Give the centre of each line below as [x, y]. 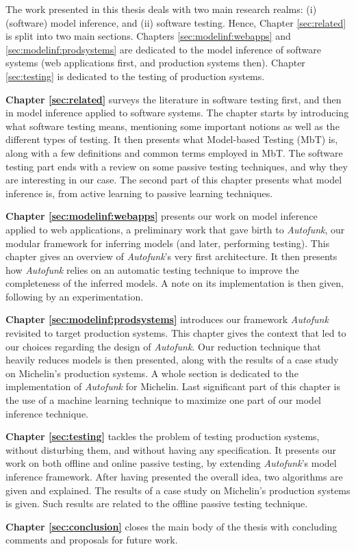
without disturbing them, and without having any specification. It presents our [171, 449]
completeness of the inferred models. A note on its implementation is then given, [175, 283]
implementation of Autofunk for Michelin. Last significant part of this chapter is [173, 386]
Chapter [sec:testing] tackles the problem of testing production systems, [163, 436]
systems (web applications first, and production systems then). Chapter [155, 63]
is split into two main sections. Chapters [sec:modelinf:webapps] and [148, 36]
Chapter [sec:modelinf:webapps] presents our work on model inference [162, 216]
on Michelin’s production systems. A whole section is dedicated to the [152, 373]
